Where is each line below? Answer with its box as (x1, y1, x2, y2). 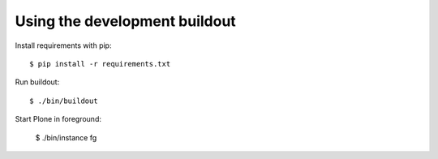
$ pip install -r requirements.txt (29, 59, 171, 68)
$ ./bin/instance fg (35, 132, 97, 142)
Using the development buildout (15, 12, 237, 30)
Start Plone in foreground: (15, 114, 101, 124)
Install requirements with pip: (15, 41, 112, 50)
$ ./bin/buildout (29, 96, 98, 105)
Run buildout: (15, 77, 60, 87)
